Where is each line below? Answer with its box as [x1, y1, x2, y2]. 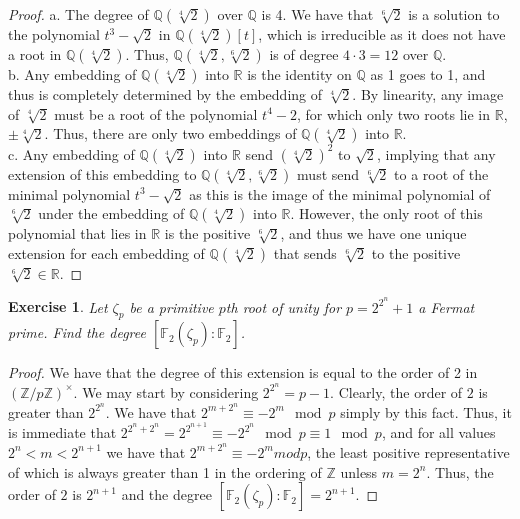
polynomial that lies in [8, 223, 147, 244]
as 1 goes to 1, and [370, 64, 486, 84]
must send [297, 163, 360, 184]
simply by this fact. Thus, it [340, 401, 512, 422]
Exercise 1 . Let [8, 296, 108, 317]
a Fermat [418, 296, 475, 317]
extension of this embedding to [8, 163, 197, 184]
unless [340, 461, 378, 482]
